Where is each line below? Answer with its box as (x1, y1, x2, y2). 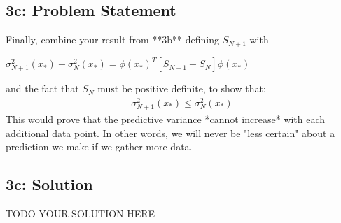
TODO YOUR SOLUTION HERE (6, 206, 155, 220)
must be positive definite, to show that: (97, 81, 266, 96)
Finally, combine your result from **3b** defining (6, 32, 219, 47)
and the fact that (6, 81, 79, 96)
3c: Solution (6, 173, 93, 195)
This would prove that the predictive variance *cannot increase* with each (6, 112, 326, 127)
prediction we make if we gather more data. (6, 139, 193, 154)
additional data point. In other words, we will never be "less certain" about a (6, 125, 335, 140)
